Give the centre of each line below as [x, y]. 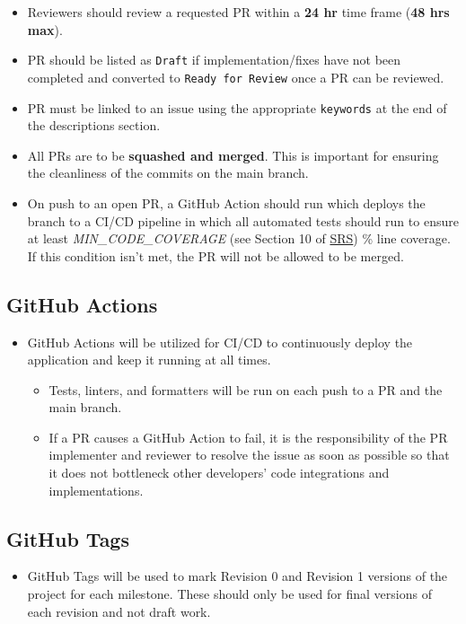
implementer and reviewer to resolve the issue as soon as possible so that [249, 455]
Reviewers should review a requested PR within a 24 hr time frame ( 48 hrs [238, 12]
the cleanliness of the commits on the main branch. [168, 173]
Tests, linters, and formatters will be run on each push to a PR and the [246, 389]
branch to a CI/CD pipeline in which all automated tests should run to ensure [243, 220]
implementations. [96, 490]
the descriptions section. [94, 125]
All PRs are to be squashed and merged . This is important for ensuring [233, 155]
